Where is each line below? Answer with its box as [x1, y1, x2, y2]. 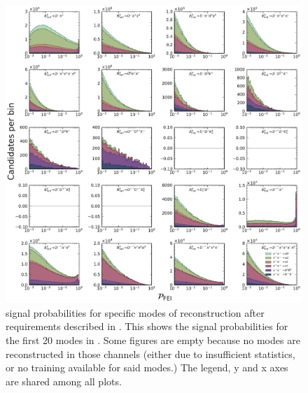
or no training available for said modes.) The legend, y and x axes [6, 360, 288, 375]
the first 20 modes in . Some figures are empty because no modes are [6, 333, 300, 348]
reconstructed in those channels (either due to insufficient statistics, [6, 346, 295, 361]
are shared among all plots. [6, 373, 122, 388]
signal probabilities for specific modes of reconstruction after [6, 305, 265, 320]
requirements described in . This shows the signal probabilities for [6, 319, 288, 334]
